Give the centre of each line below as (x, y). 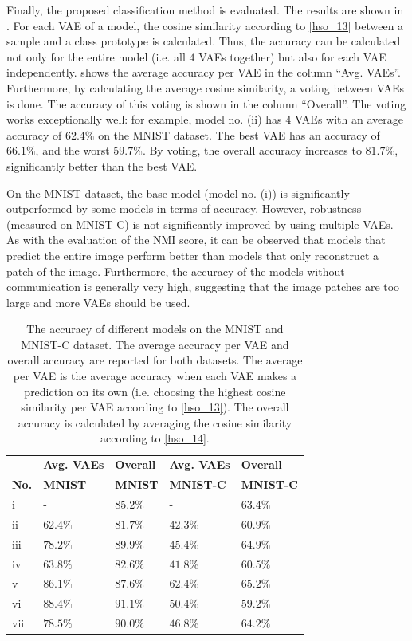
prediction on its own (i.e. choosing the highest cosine (155, 391)
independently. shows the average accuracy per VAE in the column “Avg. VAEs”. (204, 72)
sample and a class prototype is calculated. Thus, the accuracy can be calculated (204, 41)
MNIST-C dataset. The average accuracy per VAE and (155, 344)
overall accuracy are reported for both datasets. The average (155, 360)
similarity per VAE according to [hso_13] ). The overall (155, 407)
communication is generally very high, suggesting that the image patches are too (203, 287)
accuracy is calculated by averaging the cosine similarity (155, 422)
